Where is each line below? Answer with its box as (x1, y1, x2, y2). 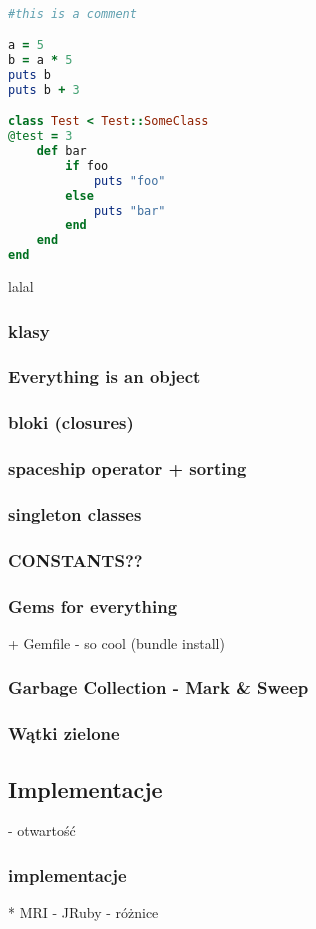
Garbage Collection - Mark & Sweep (8, 675, 309, 700)
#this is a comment (8, 6, 137, 21)
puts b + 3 (8, 82, 80, 97)
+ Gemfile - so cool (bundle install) (8, 632, 225, 653)
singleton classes (8, 501, 142, 526)
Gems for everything (8, 593, 178, 618)
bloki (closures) (8, 410, 134, 435)
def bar (36, 144, 87, 159)
